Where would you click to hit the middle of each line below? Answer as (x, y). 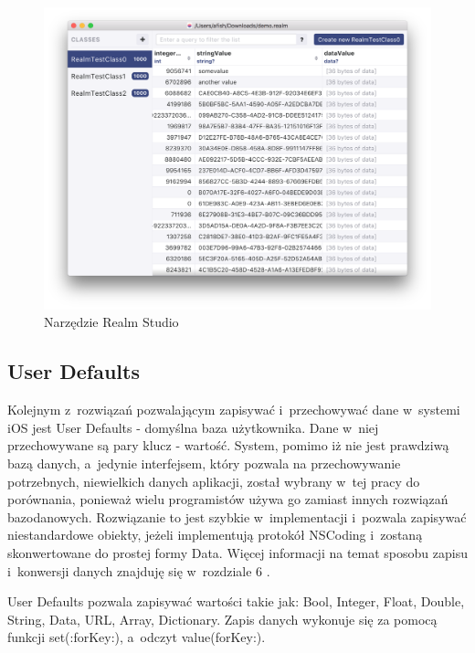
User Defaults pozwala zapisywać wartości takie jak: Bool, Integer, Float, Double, (236, 601)
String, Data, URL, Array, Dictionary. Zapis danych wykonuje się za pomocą (222, 619)
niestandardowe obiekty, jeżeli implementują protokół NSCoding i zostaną (215, 535)
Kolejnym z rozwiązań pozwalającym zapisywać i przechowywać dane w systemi (234, 410)
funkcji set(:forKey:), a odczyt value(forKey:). (137, 637)
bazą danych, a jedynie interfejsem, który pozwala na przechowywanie (204, 463)
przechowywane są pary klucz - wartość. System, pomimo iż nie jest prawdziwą (228, 445)
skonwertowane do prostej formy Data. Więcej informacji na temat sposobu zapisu (237, 552)
